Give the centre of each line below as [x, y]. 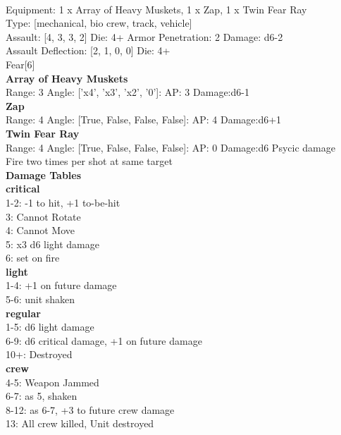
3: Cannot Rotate [43, 216]
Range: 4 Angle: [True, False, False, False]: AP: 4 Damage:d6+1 [144, 120]
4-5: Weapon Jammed [52, 382]
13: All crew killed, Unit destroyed [80, 423]
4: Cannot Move [40, 230]
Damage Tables [44, 174]
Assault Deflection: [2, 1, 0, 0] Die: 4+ [88, 50]
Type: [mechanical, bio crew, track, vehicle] [99, 23]
